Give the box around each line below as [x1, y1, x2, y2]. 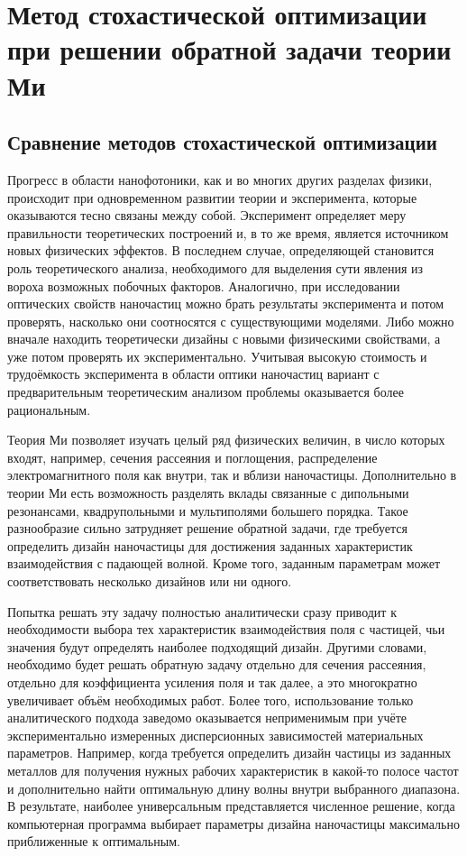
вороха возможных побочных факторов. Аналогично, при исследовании [7, 276, 400, 295]
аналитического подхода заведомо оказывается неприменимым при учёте [7, 708, 407, 727]
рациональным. [7, 400, 91, 419]
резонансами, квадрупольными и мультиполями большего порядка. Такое [7, 501, 408, 520]
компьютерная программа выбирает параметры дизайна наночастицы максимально [7, 814, 460, 833]
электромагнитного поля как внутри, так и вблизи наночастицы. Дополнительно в [7, 465, 457, 484]
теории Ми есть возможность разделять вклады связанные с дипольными [7, 483, 409, 502]
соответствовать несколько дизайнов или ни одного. [7, 572, 292, 591]
